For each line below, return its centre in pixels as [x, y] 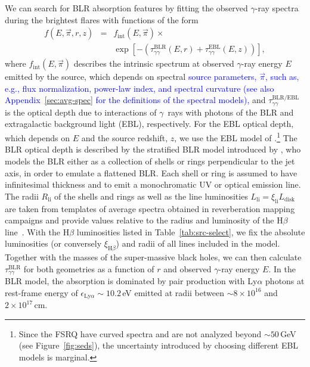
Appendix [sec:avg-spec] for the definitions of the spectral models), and [135, 100]
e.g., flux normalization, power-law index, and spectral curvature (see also [139, 88]
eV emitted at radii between [173, 292]
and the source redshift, [125, 137]
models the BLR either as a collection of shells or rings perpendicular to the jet [150, 161]
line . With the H [37, 231]
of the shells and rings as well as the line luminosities [151, 196]
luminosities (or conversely [53, 243]
